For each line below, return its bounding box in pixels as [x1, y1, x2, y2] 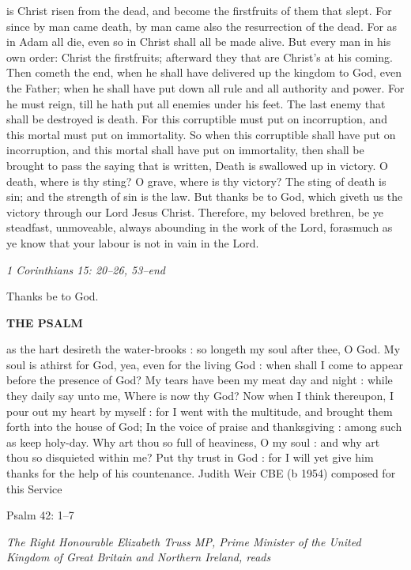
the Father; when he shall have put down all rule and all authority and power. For [6, 79, 405, 96]
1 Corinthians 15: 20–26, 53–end [6, 261, 165, 277]
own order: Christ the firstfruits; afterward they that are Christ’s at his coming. [6, 48, 393, 65]
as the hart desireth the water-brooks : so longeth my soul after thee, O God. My [6, 341, 401, 357]
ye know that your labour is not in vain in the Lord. [6, 234, 259, 251]
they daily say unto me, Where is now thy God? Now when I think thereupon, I [6, 387, 394, 404]
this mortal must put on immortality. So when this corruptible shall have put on [6, 126, 396, 142]
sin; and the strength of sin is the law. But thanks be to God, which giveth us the [6, 188, 403, 205]
